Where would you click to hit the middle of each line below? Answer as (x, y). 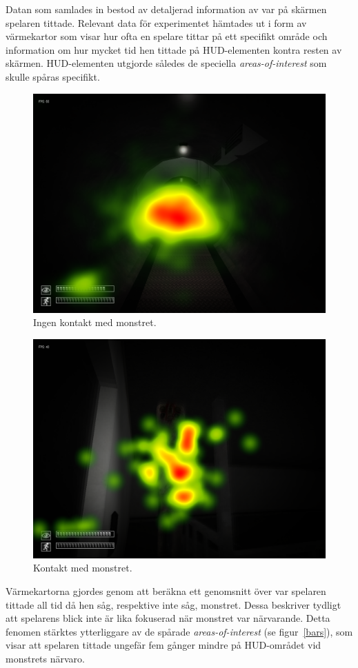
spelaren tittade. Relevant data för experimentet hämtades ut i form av (156, 22)
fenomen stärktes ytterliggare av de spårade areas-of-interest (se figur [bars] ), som (179, 631)
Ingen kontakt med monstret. (95, 322)
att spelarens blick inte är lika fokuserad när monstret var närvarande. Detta (168, 618)
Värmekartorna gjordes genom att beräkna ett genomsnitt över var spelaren (166, 590)
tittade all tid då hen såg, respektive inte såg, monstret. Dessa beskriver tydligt (173, 604)
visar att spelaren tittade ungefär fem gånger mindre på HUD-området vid (163, 645)
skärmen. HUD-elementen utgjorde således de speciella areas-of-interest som (166, 63)
